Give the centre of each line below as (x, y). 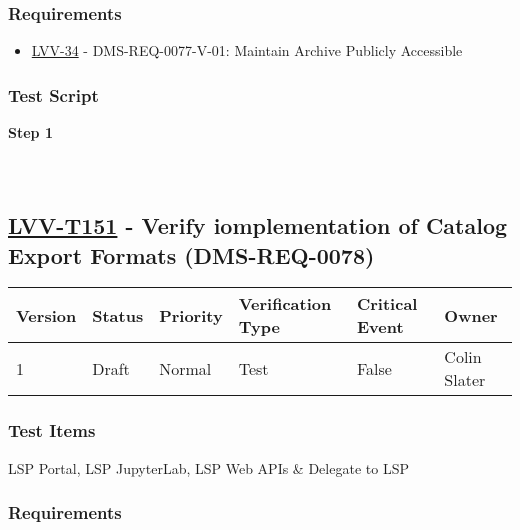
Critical (387, 304)
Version (46, 315)
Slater (465, 380)
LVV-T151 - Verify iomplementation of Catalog (258, 225)
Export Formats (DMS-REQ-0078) (191, 254)
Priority (191, 315)
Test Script (53, 94)
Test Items (52, 430)
